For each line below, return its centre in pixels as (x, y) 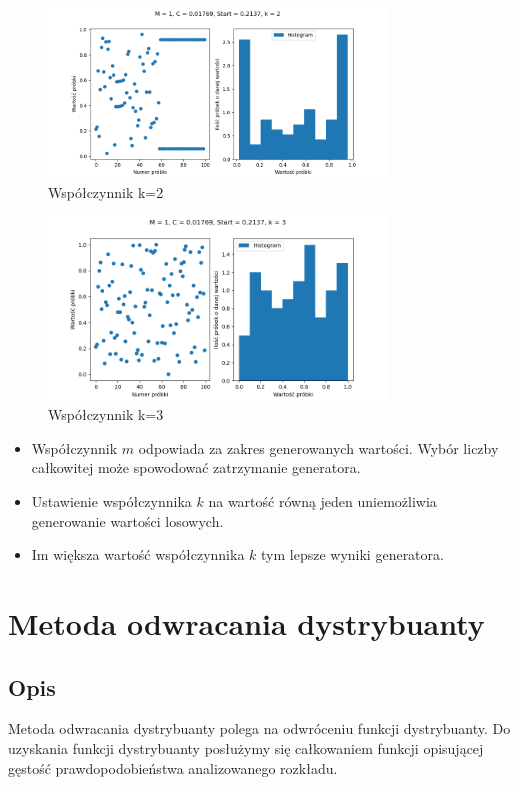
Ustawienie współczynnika (111, 501)
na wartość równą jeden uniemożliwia (322, 501)
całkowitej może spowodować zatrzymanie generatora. (196, 467)
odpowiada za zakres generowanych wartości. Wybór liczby (318, 447)
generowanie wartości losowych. (127, 520)
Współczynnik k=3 (106, 414)
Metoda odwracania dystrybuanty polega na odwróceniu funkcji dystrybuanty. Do (259, 728)
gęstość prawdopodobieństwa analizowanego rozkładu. (173, 767)
